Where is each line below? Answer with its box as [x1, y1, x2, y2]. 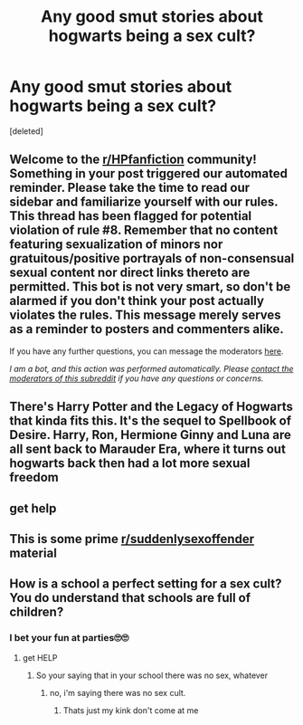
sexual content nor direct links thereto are [9, 265, 251, 281]
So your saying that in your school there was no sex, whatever [35, 670, 269, 681]
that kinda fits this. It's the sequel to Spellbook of [9, 414, 292, 429]
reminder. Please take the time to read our [9, 180, 251, 196]
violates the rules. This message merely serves [9, 308, 282, 323]
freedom [9, 470, 59, 485]
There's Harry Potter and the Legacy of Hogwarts [9, 399, 294, 415]
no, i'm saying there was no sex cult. [49, 687, 186, 698]
